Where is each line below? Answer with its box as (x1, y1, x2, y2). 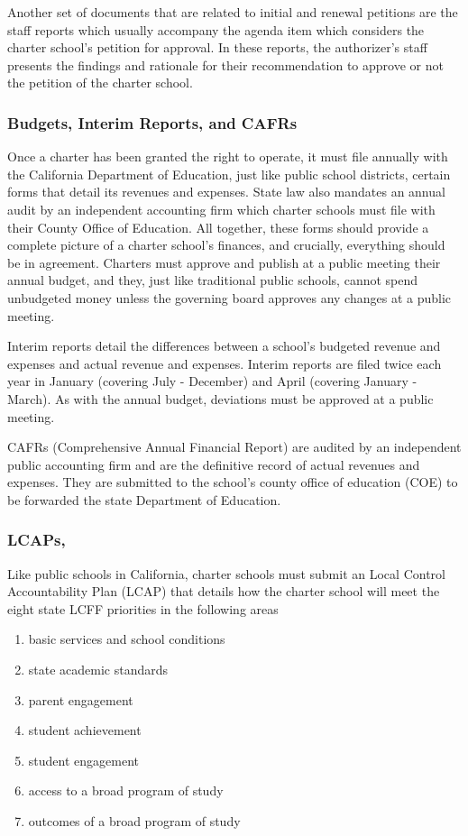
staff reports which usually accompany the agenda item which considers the (7, 20, 425, 39)
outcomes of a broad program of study (28, 812, 241, 831)
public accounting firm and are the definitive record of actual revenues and (7, 455, 420, 473)
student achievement (28, 721, 142, 740)
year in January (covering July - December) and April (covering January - (7, 372, 418, 390)
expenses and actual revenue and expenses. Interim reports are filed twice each (7, 354, 442, 372)
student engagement (28, 750, 139, 769)
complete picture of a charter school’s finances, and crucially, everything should (7, 235, 445, 254)
